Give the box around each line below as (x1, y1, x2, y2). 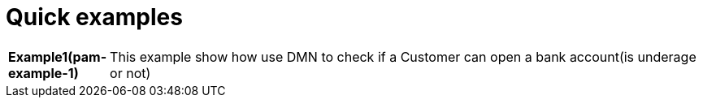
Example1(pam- (8, 48, 107, 65)
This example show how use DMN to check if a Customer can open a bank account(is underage (110, 48, 696, 65)
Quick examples (6, 3, 183, 31)
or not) (110, 64, 151, 81)
